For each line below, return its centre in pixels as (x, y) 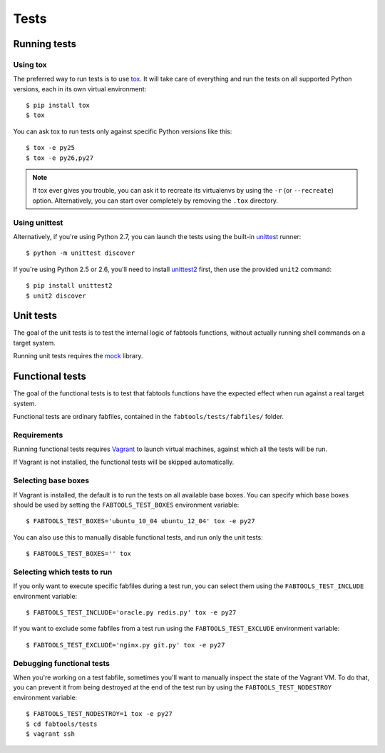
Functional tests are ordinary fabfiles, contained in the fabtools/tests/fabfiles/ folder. (149, 416)
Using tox (30, 64)
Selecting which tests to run (63, 572)
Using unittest (38, 223)
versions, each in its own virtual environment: (80, 89)
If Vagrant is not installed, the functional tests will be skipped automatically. (124, 462)
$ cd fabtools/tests (62, 724)
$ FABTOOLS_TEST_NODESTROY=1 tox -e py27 (99, 714)
